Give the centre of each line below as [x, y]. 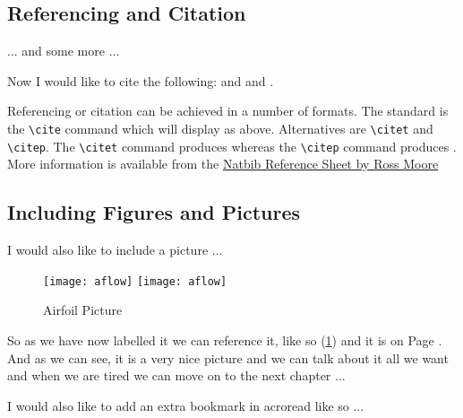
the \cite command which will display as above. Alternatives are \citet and [220, 128]
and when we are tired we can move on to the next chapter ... [176, 375]
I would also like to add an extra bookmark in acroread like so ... [186, 405]
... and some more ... [64, 51]
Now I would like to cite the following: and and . [141, 80]
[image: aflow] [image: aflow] [135, 281]
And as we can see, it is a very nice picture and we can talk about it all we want [228, 357]
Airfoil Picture [83, 310]
